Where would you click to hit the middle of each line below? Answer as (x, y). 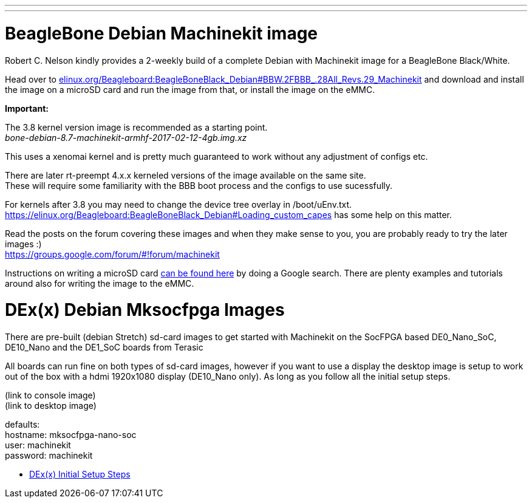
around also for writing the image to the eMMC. (100, 283)
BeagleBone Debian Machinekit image (162, 33)
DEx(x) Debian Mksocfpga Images (145, 310)
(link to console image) (50, 395)
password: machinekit (49, 455)
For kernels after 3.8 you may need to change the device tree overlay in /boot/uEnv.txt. (179, 204)
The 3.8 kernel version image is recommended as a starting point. (136, 127)
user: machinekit (38, 445)
